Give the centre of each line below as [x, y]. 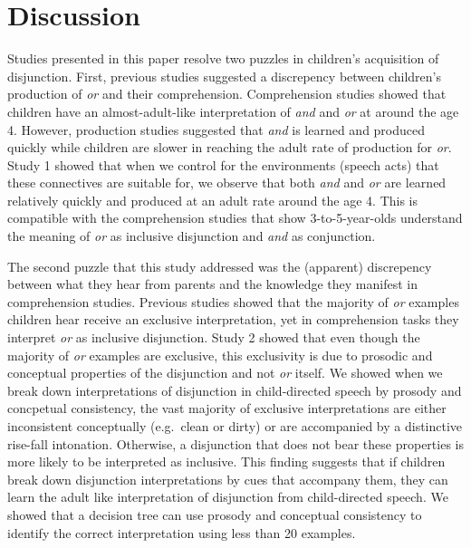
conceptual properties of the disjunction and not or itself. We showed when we [225, 373]
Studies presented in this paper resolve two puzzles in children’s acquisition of [223, 58]
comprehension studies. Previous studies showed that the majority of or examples [233, 301]
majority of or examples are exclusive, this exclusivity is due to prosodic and [220, 355]
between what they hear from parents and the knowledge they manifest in [212, 284]
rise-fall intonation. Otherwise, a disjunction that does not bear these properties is [235, 443]
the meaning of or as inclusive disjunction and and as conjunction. [192, 236]
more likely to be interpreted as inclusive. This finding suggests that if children [226, 461]
